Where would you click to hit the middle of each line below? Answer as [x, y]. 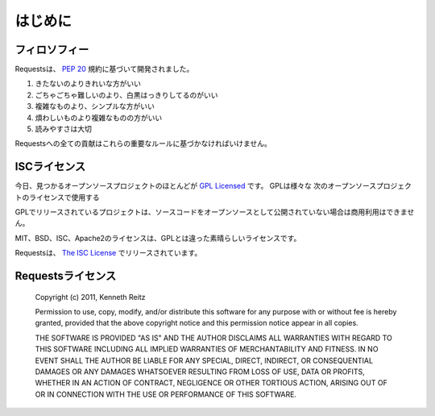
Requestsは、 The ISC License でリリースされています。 [108, 253]
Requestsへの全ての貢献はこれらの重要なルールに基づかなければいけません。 [143, 144]
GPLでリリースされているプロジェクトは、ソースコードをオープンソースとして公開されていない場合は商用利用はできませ [215, 212]
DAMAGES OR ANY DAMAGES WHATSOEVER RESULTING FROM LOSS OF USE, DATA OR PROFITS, [200, 372]
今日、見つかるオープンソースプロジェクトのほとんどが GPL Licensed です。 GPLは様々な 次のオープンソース [196, 186]
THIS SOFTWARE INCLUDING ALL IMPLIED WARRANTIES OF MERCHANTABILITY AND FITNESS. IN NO [207, 349]
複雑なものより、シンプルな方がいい [95, 106]
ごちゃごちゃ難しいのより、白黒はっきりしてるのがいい [126, 95]
